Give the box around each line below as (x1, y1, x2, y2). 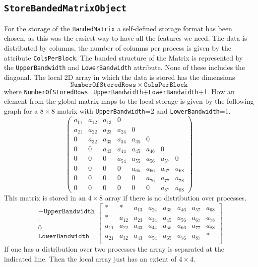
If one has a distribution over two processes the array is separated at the (4, 243, 225, 254)
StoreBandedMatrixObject (4, 3, 127, 14)
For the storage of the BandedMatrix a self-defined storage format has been (4, 23, 232, 33)
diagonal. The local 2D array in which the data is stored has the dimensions (4, 71, 235, 82)
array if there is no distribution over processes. (105, 193, 247, 203)
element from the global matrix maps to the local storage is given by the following (4, 96, 254, 106)
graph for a (4, 105, 38, 116)
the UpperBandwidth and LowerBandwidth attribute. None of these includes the (4, 62, 245, 72)
